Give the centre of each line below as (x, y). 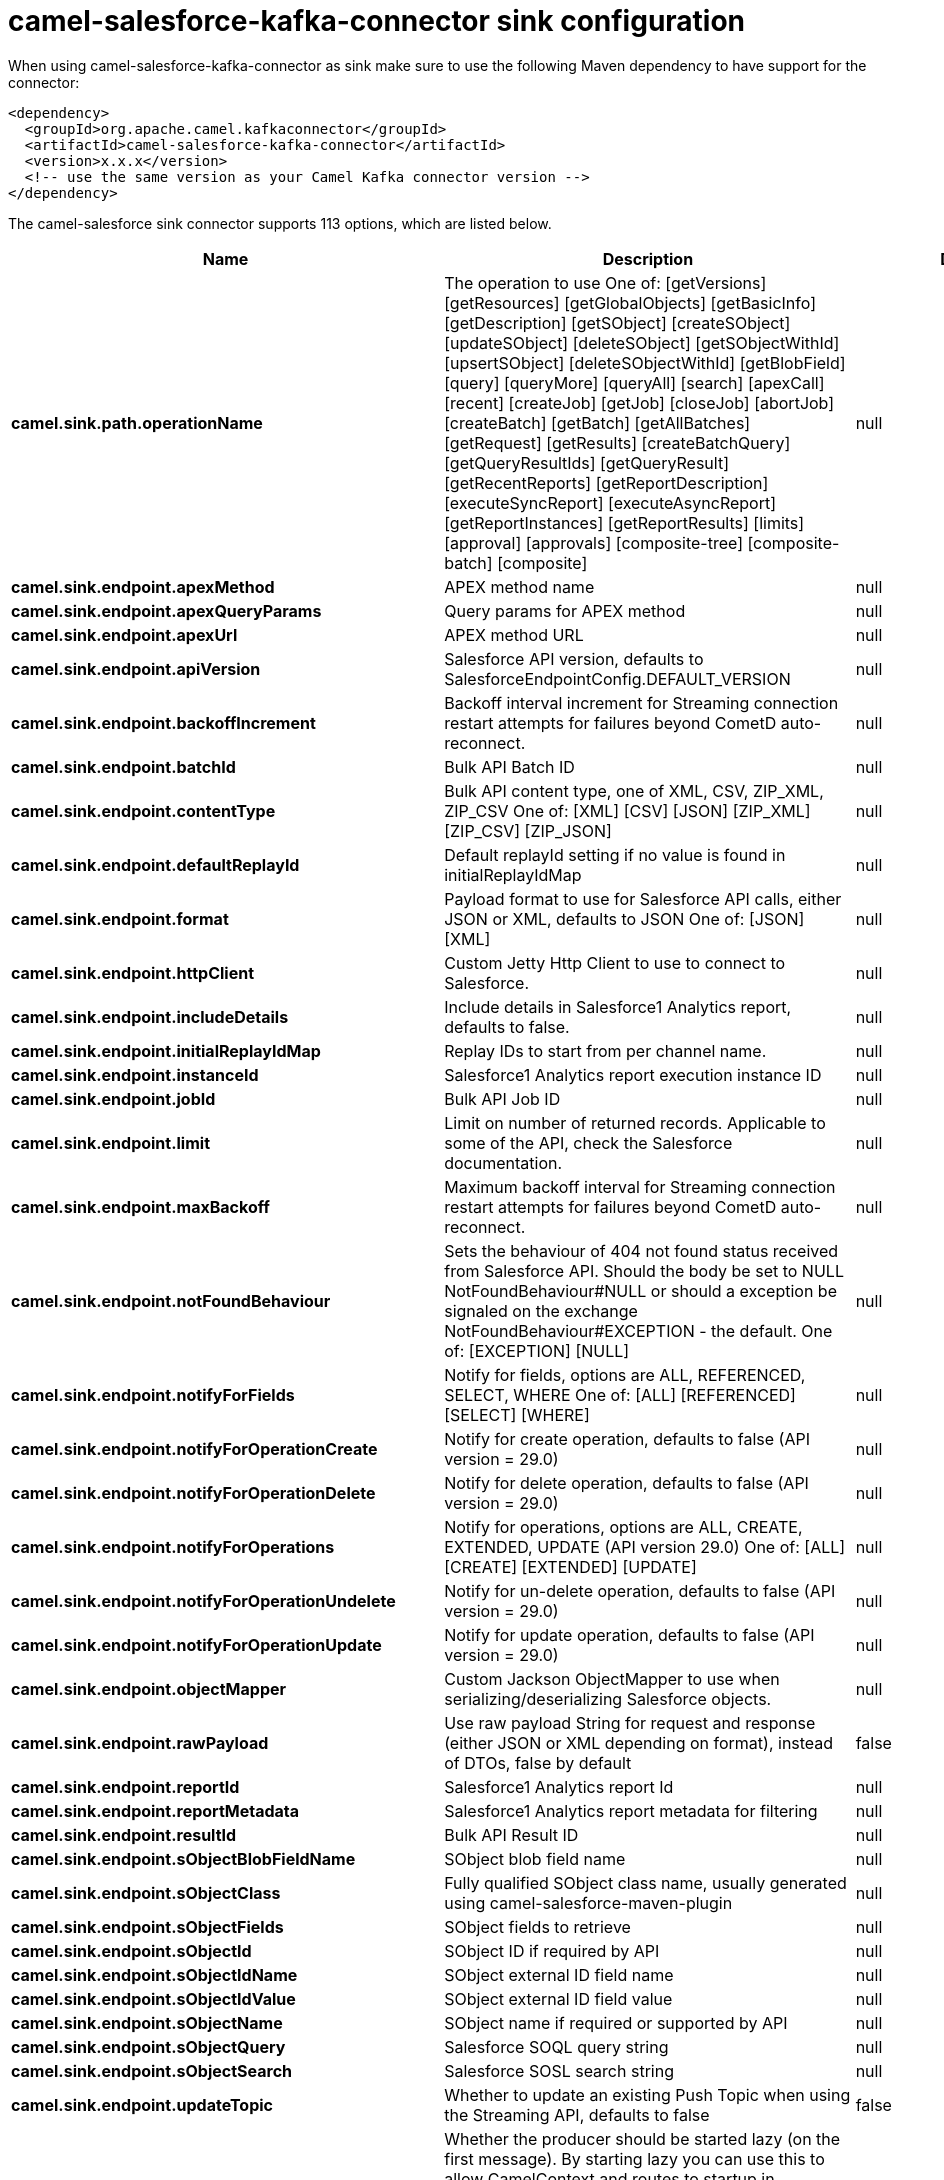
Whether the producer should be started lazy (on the (642, 2138)
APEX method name (519, 586)
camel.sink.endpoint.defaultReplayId (155, 864)
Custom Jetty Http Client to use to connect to (615, 962)
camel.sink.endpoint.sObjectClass (146, 1892)
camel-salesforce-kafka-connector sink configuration (377, 21)
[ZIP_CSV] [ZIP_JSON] (528, 830)
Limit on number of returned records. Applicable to (635, 1122)
